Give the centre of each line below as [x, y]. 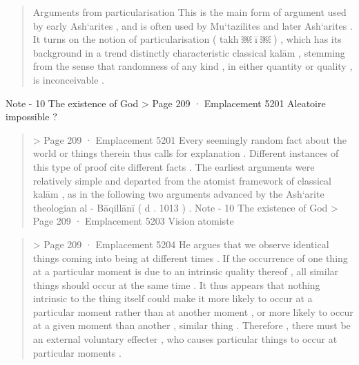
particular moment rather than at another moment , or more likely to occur [193, 311]
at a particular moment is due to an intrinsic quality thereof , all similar [186, 271]
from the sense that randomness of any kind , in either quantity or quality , [193, 66]
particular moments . [77, 352]
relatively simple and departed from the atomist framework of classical [182, 180]
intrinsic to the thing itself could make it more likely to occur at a [173, 298]
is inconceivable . [68, 79]
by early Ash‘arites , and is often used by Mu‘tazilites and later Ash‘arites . [193, 25]
